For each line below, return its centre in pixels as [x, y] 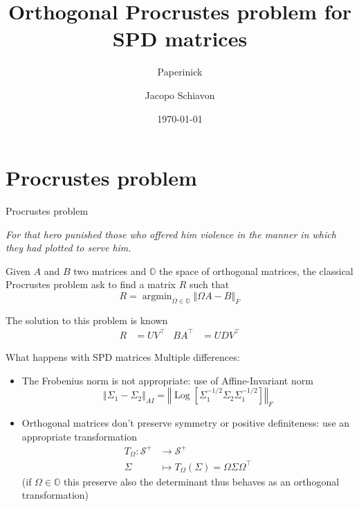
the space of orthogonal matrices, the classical [256, 270]
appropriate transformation [80, 436]
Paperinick [180, 72]
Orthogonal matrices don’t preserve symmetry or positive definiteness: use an [186, 422]
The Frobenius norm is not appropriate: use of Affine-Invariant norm [167, 380]
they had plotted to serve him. [68, 248]
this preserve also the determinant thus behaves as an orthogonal [202, 481]
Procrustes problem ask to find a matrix [91, 284]
